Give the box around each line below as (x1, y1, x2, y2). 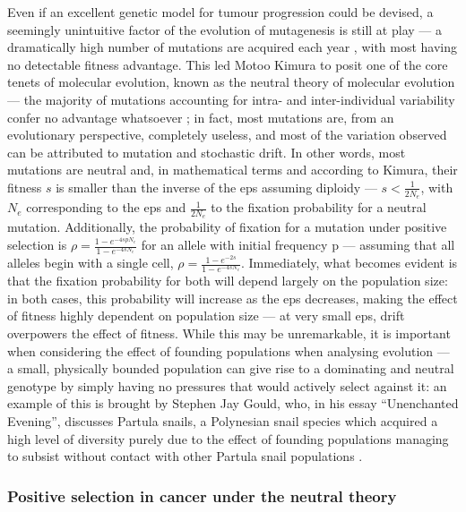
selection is (7, 235, 67, 253)
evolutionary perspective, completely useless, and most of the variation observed (7, 125, 447, 144)
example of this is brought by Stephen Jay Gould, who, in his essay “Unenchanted (7, 394, 459, 413)
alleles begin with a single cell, (7, 253, 174, 272)
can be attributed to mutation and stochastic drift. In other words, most (7, 142, 406, 161)
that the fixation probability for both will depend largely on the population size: (7, 271, 448, 290)
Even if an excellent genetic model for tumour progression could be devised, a (7, 3, 434, 21)
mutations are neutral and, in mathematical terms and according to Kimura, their (7, 160, 458, 179)
